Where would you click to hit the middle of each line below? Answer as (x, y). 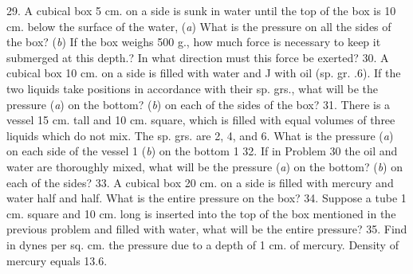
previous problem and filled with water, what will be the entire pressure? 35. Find (207, 229)
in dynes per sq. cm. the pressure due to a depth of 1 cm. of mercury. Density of (203, 244)
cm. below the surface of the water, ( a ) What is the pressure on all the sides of (199, 26)
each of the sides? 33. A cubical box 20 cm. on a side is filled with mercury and (200, 182)
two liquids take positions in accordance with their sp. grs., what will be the (193, 88)
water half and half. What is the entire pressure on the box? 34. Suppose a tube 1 (206, 198)
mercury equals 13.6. (57, 260)
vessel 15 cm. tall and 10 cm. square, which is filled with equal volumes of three (201, 120)
